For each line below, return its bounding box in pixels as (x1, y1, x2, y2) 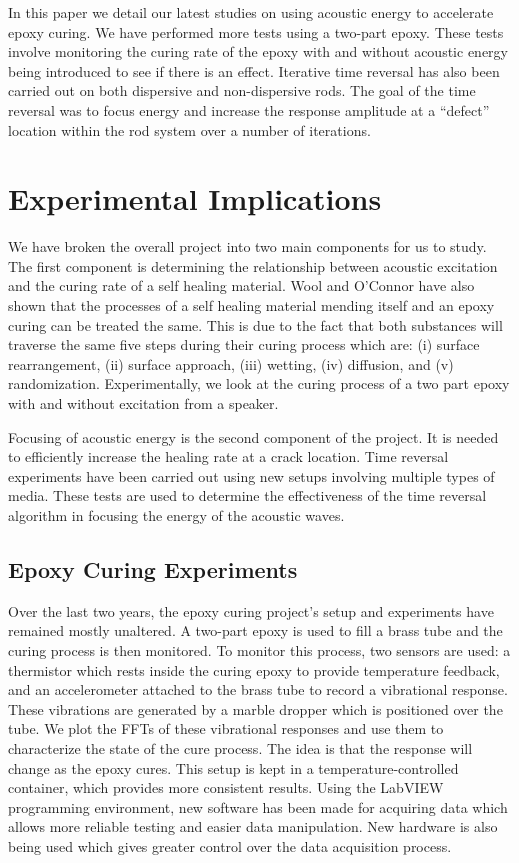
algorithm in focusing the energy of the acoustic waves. (8, 505, 345, 525)
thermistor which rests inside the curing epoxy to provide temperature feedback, (8, 659, 500, 680)
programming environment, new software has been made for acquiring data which (8, 796, 508, 817)
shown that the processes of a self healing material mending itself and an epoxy (8, 295, 495, 316)
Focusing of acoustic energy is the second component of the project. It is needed (8, 426, 499, 447)
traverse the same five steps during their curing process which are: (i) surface (8, 334, 480, 355)
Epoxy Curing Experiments (8, 553, 298, 584)
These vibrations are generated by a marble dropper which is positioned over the (8, 698, 503, 719)
